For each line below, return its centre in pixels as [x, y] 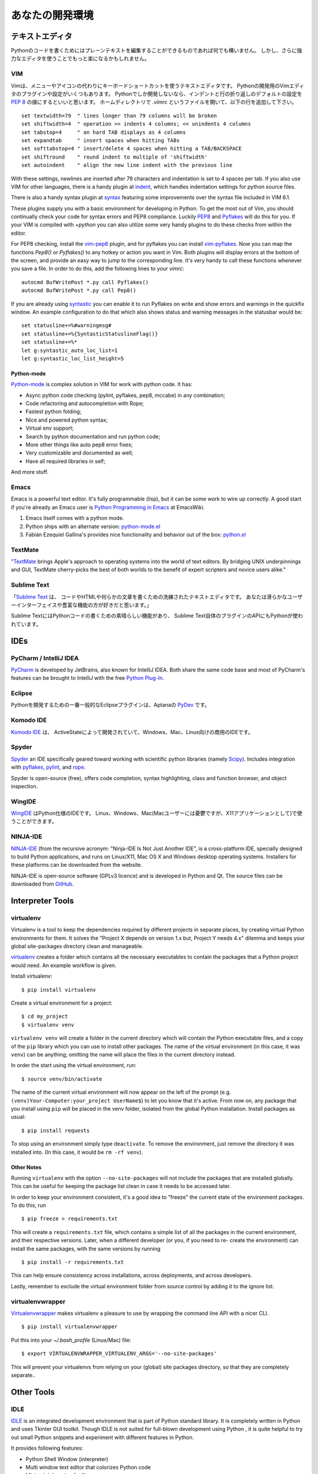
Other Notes [26, 1167]
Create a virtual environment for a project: [62, 1003]
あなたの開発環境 [52, 15]
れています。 [26, 624]
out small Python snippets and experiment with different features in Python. [102, 1437]
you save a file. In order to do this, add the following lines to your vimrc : [98, 269]
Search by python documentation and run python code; [93, 436]
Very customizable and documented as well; [79, 453]
